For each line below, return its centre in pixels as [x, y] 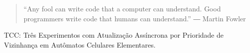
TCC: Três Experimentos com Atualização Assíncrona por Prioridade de [114, 35]
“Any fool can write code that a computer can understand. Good [122, 8]
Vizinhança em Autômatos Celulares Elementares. [80, 44]
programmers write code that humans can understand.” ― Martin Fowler [135, 18]
